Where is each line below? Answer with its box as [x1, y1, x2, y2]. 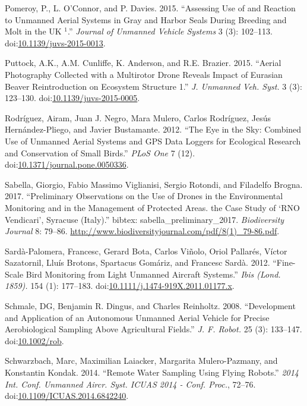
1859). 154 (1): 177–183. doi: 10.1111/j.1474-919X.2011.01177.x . [5, 279, 235, 292]
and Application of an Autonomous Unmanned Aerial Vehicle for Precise [5, 311, 270, 323]
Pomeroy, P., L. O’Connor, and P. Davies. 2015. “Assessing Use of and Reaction [5, 2, 296, 14]
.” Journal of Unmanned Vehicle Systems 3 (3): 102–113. [68, 25, 273, 37]
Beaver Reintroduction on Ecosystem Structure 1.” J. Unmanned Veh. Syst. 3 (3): [5, 80, 302, 92]
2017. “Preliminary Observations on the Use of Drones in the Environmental [5, 190, 283, 202]
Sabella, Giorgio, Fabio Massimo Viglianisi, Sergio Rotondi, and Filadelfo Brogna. [5, 178, 303, 190]
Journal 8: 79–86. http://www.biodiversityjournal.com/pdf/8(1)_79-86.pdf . [5, 225, 280, 237]
